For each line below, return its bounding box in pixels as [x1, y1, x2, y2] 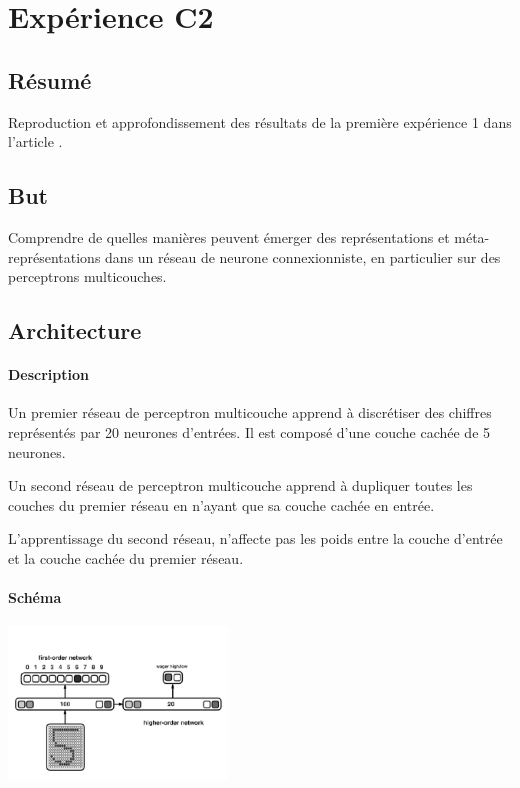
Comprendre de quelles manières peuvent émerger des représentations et [8, 226, 450, 247]
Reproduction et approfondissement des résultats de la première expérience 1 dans [8, 111, 512, 132]
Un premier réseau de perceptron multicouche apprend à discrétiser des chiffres [8, 402, 492, 423]
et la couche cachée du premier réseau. [8, 547, 244, 568]
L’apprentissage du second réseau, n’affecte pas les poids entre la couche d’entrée [8, 528, 503, 549]
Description [8, 364, 90, 385]
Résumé [8, 64, 92, 95]
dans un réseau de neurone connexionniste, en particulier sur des [105, 246, 501, 267]
